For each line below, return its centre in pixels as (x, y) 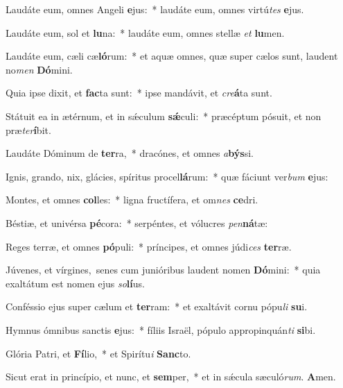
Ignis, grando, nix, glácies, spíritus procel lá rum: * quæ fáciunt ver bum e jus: (167, 176)
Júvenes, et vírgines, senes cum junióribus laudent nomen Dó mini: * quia (163, 270)
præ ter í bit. (28, 129)
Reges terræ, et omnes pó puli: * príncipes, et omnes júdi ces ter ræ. (149, 246)
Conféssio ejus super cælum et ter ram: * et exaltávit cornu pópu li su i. (157, 306)
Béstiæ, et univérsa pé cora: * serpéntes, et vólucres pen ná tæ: (137, 222)
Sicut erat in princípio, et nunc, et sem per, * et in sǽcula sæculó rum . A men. (171, 377)
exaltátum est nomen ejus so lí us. (75, 283)
